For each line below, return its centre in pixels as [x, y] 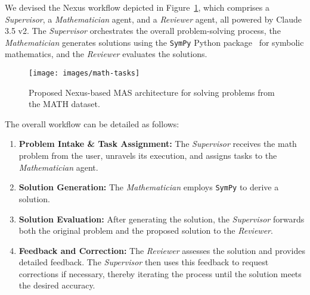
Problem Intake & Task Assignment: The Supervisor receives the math [158, 144]
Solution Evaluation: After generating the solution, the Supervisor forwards [162, 219]
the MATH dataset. [64, 104]
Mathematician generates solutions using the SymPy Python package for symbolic [154, 42]
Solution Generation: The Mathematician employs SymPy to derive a [149, 187]
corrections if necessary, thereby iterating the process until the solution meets [160, 273]
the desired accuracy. [57, 285]
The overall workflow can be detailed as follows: [92, 123]
